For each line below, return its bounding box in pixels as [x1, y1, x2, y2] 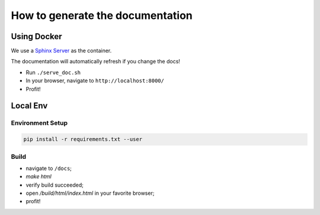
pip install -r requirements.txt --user [23, 136, 142, 143]
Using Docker [11, 31, 62, 41]
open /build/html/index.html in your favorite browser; [25, 190, 155, 197]
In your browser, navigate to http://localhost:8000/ [25, 77, 164, 84]
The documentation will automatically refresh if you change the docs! [11, 58, 181, 65]
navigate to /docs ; [25, 165, 72, 172]
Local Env [11, 101, 48, 111]
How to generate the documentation [11, 9, 193, 22]
